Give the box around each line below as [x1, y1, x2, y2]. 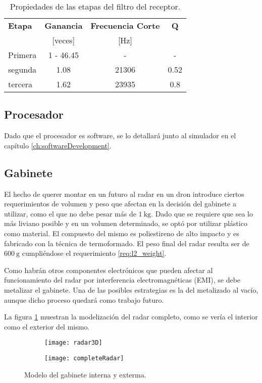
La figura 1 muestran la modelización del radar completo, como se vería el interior [4, 311, 258, 322]
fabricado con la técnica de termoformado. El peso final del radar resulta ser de [4, 238, 249, 248]
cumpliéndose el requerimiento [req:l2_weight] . [22, 248, 167, 258]
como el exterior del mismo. [4, 321, 90, 332]
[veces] [52, 34, 75, 46]
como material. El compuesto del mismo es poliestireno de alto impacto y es [4, 228, 239, 238]
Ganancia [44, 20, 83, 31]
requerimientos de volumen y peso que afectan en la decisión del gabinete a [4, 198, 236, 209]
